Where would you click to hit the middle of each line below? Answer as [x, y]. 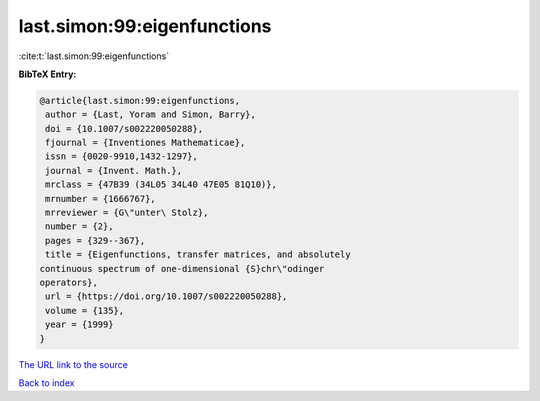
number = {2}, [79, 226]
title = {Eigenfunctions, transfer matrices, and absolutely [198, 254]
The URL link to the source [73, 364]
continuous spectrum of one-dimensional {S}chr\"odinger [182, 268]
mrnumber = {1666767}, [101, 198]
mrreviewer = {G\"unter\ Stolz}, [127, 213]
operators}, [69, 282]
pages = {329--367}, [95, 240]
